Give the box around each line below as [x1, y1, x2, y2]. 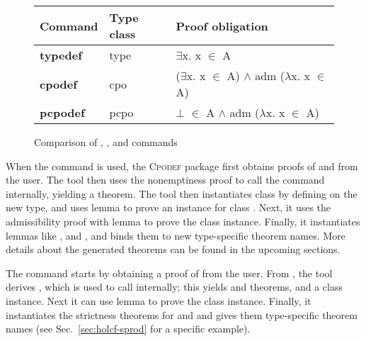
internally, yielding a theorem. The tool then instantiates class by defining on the [6, 186, 358, 201]
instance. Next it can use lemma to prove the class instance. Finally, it [6, 293, 311, 308]
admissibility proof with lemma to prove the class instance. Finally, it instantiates [6, 213, 360, 228]
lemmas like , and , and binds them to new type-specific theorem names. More [6, 228, 345, 242]
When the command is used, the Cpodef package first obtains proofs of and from [6, 158, 358, 173]
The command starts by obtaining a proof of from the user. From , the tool [6, 265, 333, 280]
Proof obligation [176, 17, 268, 34]
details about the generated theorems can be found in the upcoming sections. [6, 242, 341, 257]
